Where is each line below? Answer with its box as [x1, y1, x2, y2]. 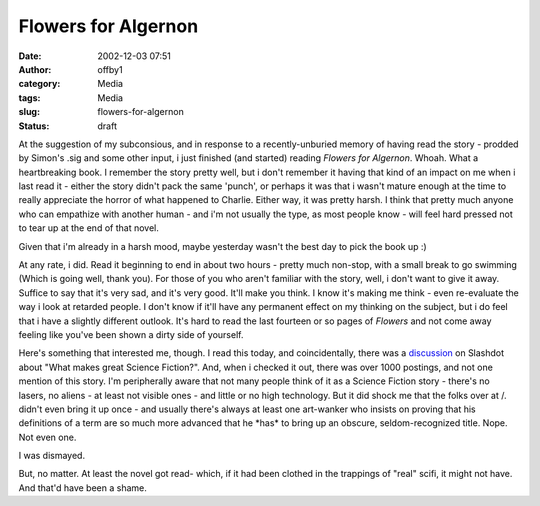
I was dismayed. [18, 450, 85, 462]
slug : [18, 106, 40, 118]
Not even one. [18, 431, 77, 443]
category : [18, 78, 61, 90]
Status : [18, 120, 50, 132]
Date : [18, 50, 42, 62]
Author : [18, 63, 52, 75]
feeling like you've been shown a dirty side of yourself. [18, 328, 244, 340]
